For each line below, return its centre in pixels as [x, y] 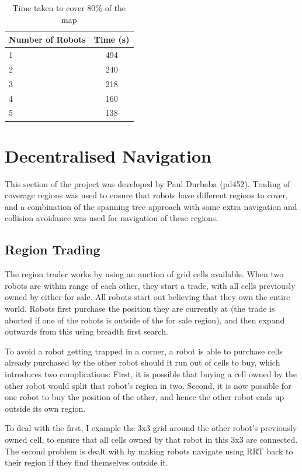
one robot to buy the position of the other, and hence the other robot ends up [145, 397]
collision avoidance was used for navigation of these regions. [112, 218]
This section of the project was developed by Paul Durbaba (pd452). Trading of [147, 183]
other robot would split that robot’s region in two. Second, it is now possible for [148, 385]
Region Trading [53, 249]
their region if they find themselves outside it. [86, 462]
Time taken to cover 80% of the [69, 8]
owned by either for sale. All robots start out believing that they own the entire [147, 297]
